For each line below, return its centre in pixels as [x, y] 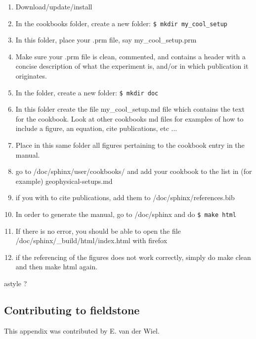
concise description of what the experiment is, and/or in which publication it [132, 66]
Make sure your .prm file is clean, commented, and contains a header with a [130, 56]
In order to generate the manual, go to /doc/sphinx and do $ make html [126, 214]
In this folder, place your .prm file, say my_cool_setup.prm [106, 40]
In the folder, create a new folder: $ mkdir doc [87, 92]
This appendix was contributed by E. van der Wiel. [82, 330]
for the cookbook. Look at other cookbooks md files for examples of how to [129, 118]
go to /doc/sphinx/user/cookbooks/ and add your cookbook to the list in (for [134, 171]
